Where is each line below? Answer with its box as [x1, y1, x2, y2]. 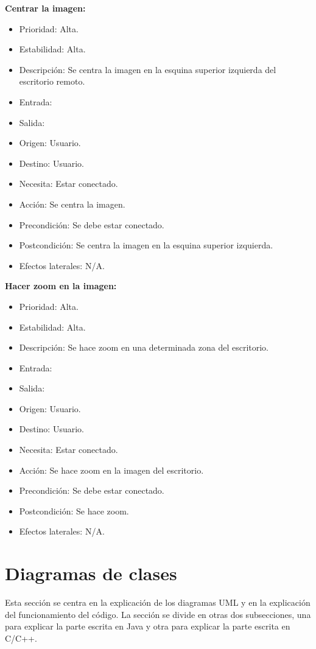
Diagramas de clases [5, 561, 177, 586]
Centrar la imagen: [5, 2, 86, 14]
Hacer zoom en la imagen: [5, 279, 117, 292]
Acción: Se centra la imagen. [19, 197, 125, 210]
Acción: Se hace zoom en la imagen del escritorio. [19, 463, 204, 476]
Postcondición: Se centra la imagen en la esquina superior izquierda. [19, 239, 273, 251]
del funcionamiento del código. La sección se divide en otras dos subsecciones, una [5, 608, 311, 620]
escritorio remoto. [19, 75, 85, 88]
